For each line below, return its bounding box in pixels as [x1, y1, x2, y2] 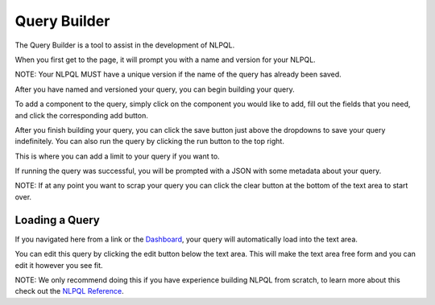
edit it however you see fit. [14, 260, 104, 270]
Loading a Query [14, 213, 100, 227]
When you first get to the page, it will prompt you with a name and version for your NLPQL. [14, 55, 316, 64]
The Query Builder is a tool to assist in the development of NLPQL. [14, 40, 235, 50]
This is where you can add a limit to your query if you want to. [14, 151, 221, 161]
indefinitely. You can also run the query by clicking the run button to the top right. [14, 137, 285, 146]
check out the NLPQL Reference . [14, 286, 124, 296]
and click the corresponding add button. [14, 110, 148, 120]
